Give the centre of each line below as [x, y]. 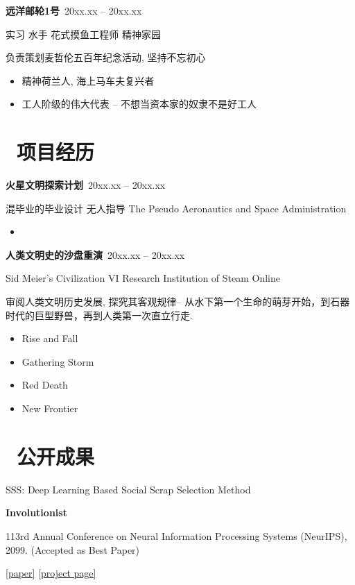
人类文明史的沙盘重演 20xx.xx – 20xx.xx [95, 254]
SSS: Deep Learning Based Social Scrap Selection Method [128, 489]
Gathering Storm [58, 361]
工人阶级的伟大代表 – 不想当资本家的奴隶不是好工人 [139, 104]
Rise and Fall [50, 338]
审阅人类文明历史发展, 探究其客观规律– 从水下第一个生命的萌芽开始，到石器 [178, 302]
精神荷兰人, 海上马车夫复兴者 [88, 80]
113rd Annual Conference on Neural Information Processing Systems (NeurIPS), [176, 535]
